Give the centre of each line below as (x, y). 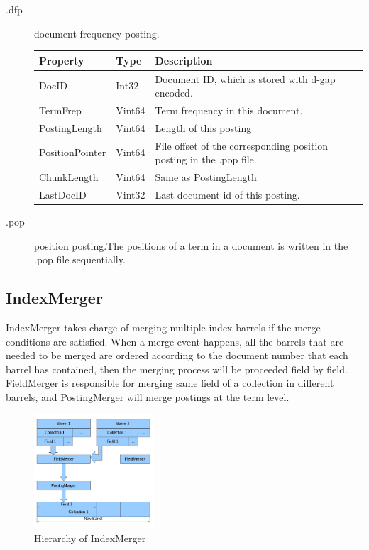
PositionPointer (73, 152)
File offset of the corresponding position (242, 145)
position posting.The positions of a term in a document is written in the (191, 245)
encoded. (174, 93)
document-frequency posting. (97, 33)
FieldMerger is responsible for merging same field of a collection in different (170, 383)
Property (62, 60)
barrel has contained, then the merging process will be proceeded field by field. (177, 369)
